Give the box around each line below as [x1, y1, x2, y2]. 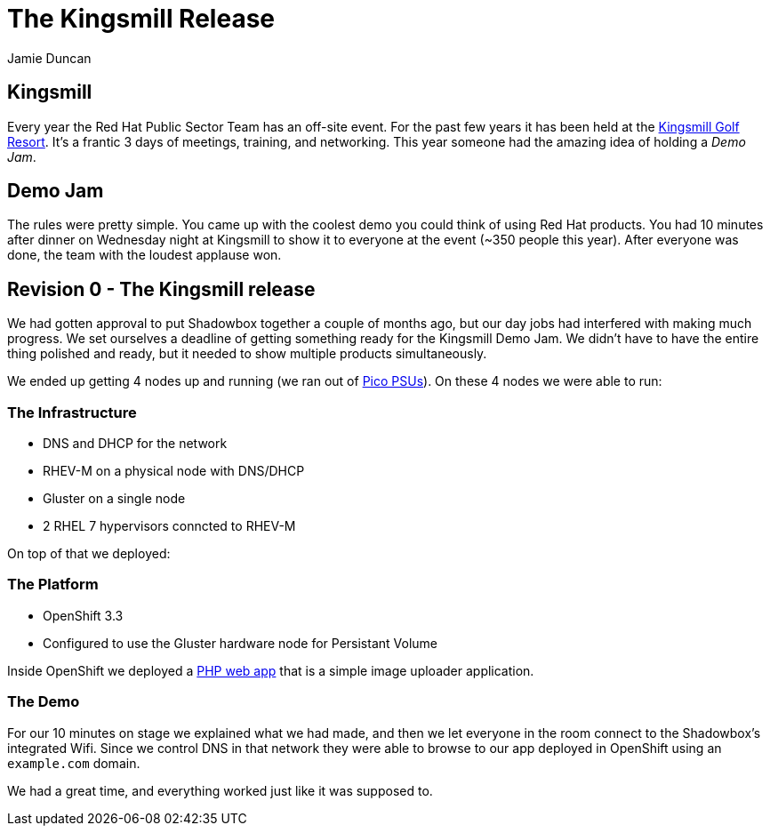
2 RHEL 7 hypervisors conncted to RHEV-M [43, 518, 296, 534]
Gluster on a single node [43, 491, 186, 507]
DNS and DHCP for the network [43, 436, 228, 452]
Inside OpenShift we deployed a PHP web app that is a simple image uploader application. [7, 662, 534, 678]
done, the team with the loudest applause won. [7, 247, 282, 263]
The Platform [7, 575, 99, 594]
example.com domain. [7, 755, 140, 771]
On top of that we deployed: [7, 546, 171, 562]
